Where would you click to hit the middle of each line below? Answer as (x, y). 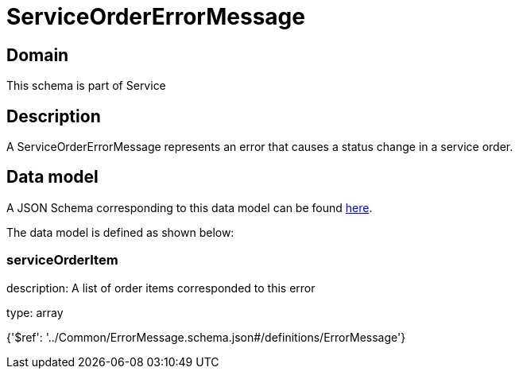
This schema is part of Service (86, 86)
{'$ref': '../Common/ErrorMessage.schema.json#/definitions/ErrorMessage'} (206, 337)
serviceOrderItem (62, 260)
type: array (35, 312)
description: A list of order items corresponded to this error (161, 288)
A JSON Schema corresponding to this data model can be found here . (190, 207)
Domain (38, 55)
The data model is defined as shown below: (120, 232)
